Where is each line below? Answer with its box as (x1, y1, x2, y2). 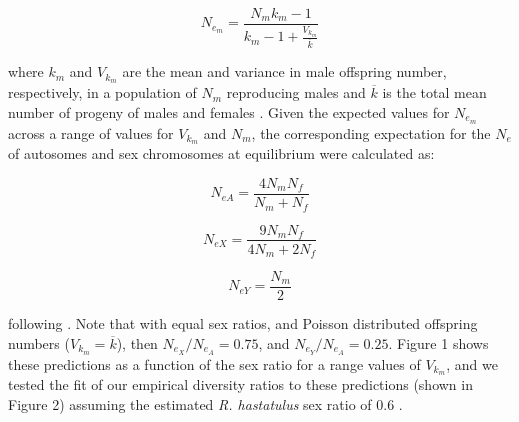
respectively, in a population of (8, 82, 197, 103)
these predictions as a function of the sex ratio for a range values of (8, 353, 421, 374)
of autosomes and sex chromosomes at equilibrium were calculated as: (8, 143, 435, 164)
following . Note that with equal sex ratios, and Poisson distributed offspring (8, 313, 478, 334)
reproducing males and (226, 82, 366, 103)
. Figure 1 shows (388, 332, 489, 353)
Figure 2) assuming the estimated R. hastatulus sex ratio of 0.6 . (8, 393, 403, 414)
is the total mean (382, 82, 487, 103)
